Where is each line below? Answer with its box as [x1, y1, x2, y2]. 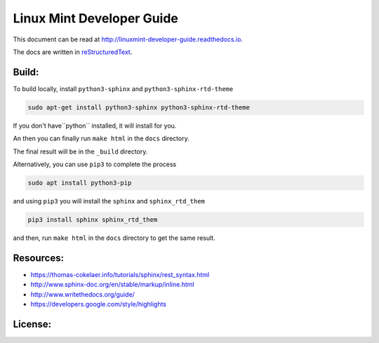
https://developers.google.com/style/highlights [30, 300, 166, 308]
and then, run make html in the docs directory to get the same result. [13, 234, 215, 242]
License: [13, 318, 52, 330]
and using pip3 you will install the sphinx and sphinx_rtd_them [13, 196, 205, 205]
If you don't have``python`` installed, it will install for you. [13, 121, 177, 130]
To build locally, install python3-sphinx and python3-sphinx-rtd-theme [13, 84, 234, 93]
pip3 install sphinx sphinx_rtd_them [27, 215, 158, 224]
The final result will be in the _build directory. [13, 147, 148, 156]
